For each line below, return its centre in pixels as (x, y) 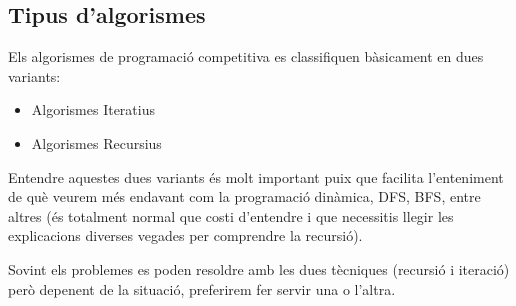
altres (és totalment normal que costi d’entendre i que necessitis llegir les (231, 215)
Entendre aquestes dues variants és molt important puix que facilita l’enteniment (256, 176)
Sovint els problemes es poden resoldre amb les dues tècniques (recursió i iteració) (259, 268)
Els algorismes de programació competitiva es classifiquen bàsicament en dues (246, 56)
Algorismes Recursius (96, 142)
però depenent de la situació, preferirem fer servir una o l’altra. (202, 288)
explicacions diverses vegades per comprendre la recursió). (185, 235)
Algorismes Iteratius (93, 109)
